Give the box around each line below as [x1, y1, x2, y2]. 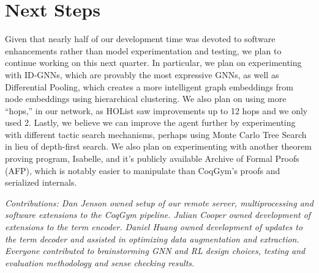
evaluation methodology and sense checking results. [5, 256, 195, 269]
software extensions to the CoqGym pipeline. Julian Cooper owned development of [5, 208, 311, 221]
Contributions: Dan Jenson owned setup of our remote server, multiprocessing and [5, 196, 313, 209]
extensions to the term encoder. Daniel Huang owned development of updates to [5, 220, 303, 233]
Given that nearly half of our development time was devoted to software [5, 32, 276, 45]
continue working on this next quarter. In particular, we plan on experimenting [5, 56, 302, 69]
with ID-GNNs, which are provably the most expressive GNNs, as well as [5, 68, 279, 81]
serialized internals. [5, 176, 77, 189]
